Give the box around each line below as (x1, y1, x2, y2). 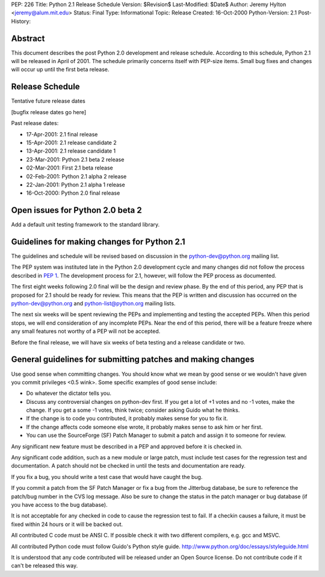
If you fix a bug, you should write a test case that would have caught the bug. (11, 473, 203, 480)
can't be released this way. (11, 562, 78, 569)
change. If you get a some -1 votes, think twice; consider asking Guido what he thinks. (26, 406, 240, 414)
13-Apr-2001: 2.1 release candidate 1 (26, 147, 116, 154)
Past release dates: (11, 120, 59, 127)
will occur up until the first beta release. (11, 66, 110, 73)
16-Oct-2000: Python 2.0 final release (26, 189, 120, 197)
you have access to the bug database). (11, 501, 108, 508)
